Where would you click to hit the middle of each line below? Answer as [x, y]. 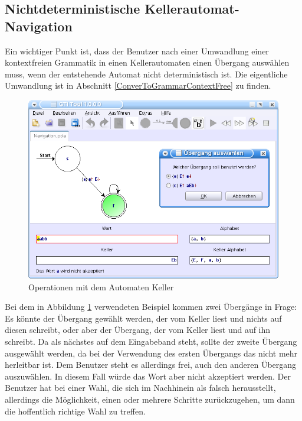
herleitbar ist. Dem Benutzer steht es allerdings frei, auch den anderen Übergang [151, 365]
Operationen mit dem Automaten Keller [101, 286]
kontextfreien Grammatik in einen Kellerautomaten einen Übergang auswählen [147, 62]
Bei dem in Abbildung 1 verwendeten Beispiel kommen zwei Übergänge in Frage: [151, 307]
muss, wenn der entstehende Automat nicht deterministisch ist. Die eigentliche [146, 74]
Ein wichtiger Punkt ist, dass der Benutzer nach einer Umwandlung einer [137, 51]
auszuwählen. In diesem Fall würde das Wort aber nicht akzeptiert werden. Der [148, 376]
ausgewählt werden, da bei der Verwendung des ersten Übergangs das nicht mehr [151, 353]
